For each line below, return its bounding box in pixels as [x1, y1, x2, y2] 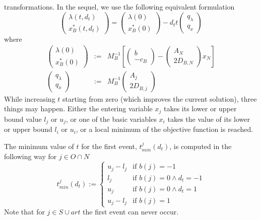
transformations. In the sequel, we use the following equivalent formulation [4, 2, 235, 12]
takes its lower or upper [163, 103, 237, 114]
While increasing [4, 93, 55, 104]
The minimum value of [4, 140, 74, 151]
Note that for [4, 206, 45, 217]
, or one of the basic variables [66, 113, 157, 124]
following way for [4, 151, 57, 162]
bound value [4, 113, 42, 124]
